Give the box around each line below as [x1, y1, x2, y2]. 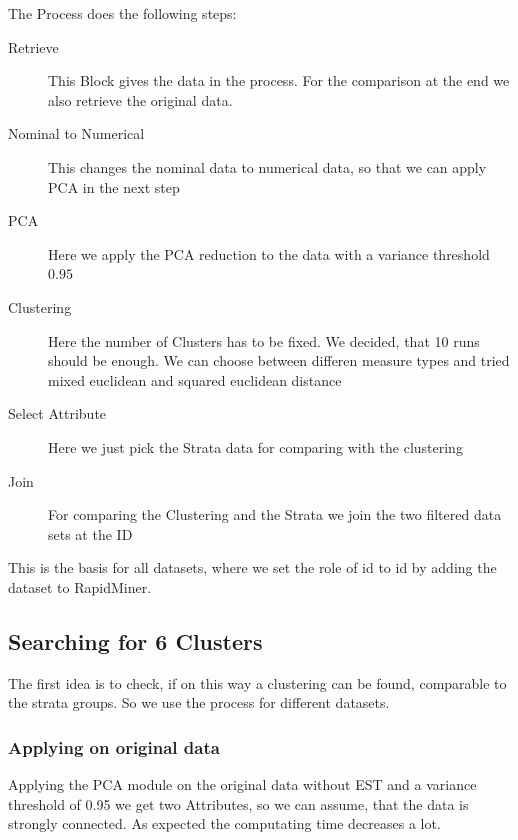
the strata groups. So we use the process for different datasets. [8, 692, 390, 713]
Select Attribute [8, 403, 107, 424]
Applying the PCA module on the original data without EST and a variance [8, 774, 477, 795]
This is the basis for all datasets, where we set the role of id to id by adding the [8, 557, 497, 578]
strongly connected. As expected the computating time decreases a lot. [8, 813, 441, 834]
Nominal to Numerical [8, 123, 145, 144]
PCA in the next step [48, 176, 180, 197]
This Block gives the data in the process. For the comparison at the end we [48, 70, 510, 91]
